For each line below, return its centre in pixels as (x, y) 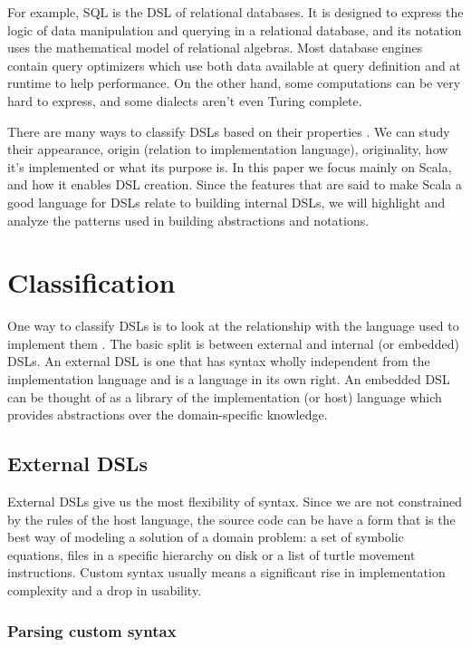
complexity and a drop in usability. (105, 589)
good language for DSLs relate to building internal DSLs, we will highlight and (226, 202)
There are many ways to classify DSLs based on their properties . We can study (229, 131)
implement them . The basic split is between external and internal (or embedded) (233, 343)
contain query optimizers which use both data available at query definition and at (234, 65)
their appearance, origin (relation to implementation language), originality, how (228, 149)
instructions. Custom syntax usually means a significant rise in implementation (226, 572)
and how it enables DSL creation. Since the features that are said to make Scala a (235, 184)
